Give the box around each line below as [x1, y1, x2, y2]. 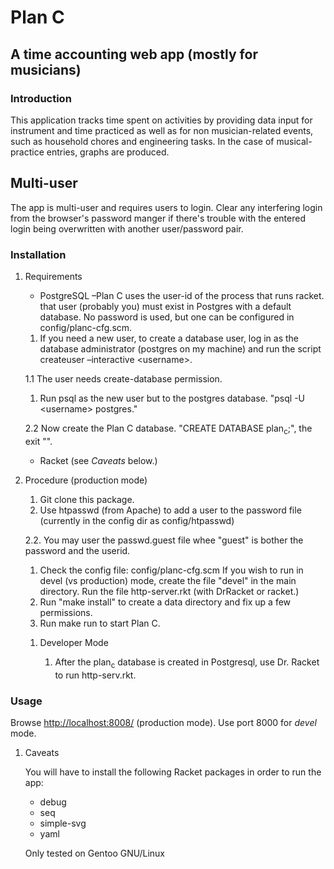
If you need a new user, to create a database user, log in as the [39, 332, 299, 344]
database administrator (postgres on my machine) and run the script [39, 342, 322, 355]
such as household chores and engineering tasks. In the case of [10, 135, 275, 147]
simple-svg [39, 817, 87, 829]
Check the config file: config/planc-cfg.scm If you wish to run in [39, 564, 304, 576]
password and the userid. [24, 544, 131, 556]
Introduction [10, 91, 72, 105]
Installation [10, 247, 67, 261]
